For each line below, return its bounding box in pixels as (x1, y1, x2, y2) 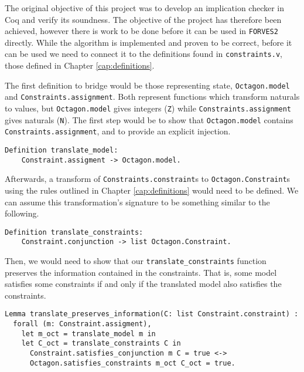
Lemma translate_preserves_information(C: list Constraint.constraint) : (5, 310, 299, 319)
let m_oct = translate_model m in (21, 329, 156, 338)
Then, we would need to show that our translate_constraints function (5, 255, 267, 267)
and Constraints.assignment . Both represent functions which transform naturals (5, 90, 300, 103)
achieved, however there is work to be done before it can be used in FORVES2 (5, 25, 278, 37)
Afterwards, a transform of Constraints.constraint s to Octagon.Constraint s (5, 173, 291, 185)
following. (5, 207, 39, 219)
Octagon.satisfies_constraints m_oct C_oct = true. (29, 359, 235, 367)
